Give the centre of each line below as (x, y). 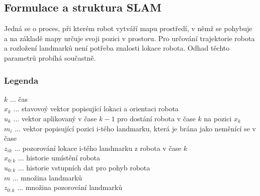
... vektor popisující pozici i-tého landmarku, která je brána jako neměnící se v (135, 128)
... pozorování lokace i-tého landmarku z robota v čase (98, 148)
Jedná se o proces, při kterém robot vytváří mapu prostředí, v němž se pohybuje (128, 28)
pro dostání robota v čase (156, 118)
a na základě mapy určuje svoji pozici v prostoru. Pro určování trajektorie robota (129, 38)
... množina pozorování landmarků (70, 187)
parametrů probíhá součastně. (50, 57)
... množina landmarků (47, 177)
